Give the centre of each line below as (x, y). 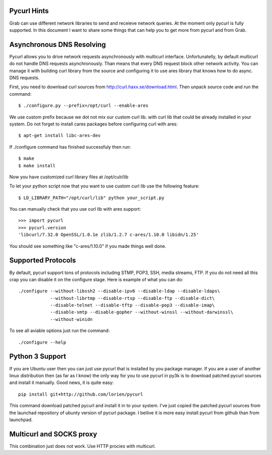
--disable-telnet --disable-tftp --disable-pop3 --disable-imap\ (132, 305)
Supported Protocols (43, 260)
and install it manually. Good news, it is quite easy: (62, 382)
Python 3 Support (38, 356)
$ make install (37, 166)
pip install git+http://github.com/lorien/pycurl (81, 394)
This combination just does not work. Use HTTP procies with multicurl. (83, 446)
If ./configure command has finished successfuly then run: (70, 147)
